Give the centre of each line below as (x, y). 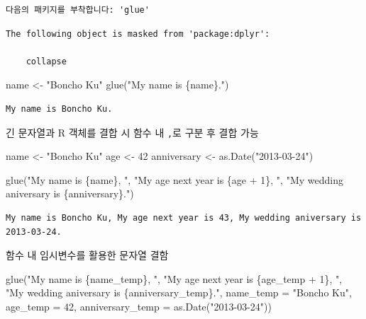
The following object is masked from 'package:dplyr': (138, 34)
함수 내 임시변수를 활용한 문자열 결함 (87, 255)
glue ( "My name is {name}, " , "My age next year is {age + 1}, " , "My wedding (174, 179)
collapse (46, 61)
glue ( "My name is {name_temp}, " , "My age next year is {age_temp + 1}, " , (174, 278)
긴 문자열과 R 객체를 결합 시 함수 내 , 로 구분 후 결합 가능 (132, 132)
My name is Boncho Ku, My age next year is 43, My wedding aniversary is (184, 218)
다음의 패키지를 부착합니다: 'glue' (78, 10)
